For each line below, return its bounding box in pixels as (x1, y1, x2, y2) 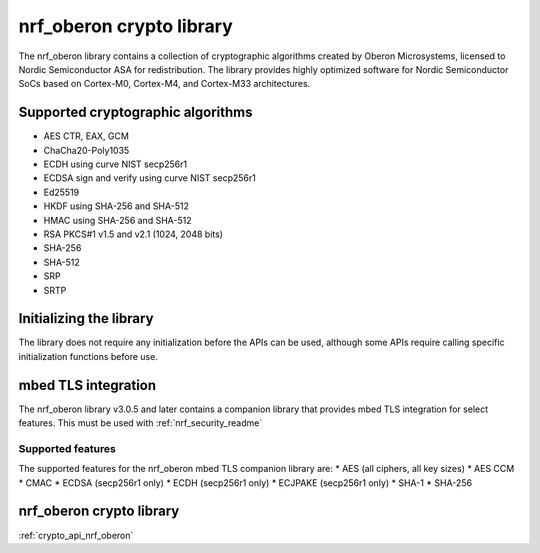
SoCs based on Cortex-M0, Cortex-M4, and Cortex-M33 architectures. (18, 78, 311, 90)
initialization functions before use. (18, 350, 159, 362)
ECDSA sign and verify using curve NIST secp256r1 (43, 172, 257, 184)
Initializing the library (18, 310, 154, 327)
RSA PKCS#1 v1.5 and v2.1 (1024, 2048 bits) (43, 228, 224, 240)
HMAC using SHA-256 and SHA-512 (43, 214, 192, 226)
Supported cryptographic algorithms (18, 104, 253, 121)
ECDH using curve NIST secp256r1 (43, 158, 188, 170)
